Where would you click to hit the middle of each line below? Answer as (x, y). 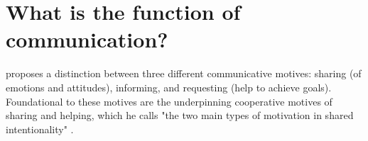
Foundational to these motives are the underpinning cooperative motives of (169, 101)
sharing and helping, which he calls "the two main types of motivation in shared (180, 115)
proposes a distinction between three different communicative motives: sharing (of (184, 73)
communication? (87, 39)
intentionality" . (40, 129)
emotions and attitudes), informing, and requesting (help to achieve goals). (169, 87)
